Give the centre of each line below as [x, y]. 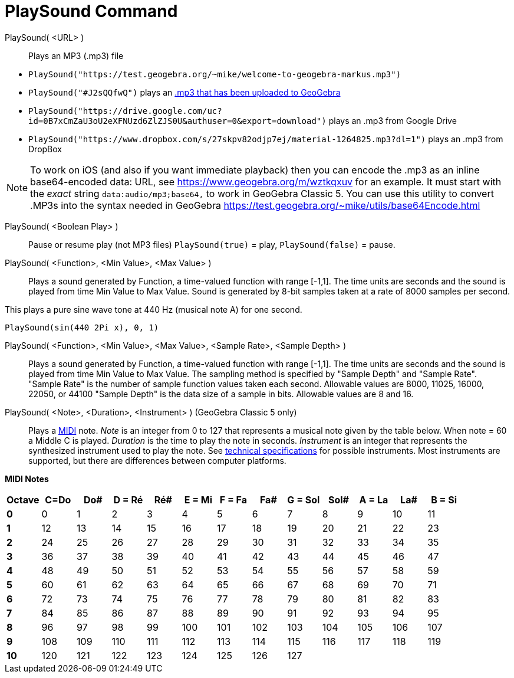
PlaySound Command [91, 11]
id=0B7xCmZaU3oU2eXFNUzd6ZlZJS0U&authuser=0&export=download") [177, 121]
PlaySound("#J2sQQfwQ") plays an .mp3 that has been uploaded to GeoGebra [184, 92]
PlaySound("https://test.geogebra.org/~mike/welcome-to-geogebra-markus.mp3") [215, 74]
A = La [374, 500]
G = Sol [304, 500]
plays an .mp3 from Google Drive [393, 120]
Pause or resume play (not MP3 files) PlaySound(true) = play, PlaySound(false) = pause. [212, 244]
